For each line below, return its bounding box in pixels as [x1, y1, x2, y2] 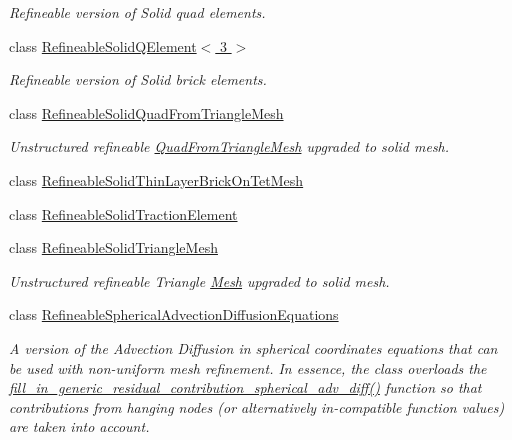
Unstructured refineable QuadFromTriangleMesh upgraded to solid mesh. [9, 136, 450, 157]
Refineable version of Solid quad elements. [9, 2, 266, 22]
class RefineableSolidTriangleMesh [9, 237, 218, 258]
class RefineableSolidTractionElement [9, 203, 238, 224]
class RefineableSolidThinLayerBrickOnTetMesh [9, 169, 304, 190]
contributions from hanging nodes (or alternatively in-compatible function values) [9, 396, 505, 417]
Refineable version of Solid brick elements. [9, 69, 267, 90]
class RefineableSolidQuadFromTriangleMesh [9, 102, 284, 123]
